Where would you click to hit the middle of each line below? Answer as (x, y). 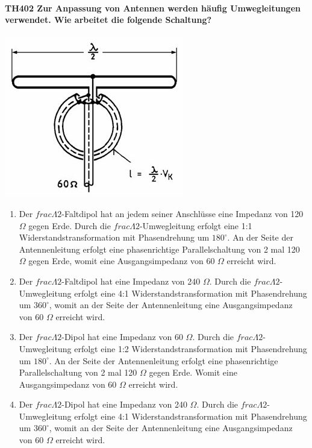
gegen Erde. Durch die (70, 225)
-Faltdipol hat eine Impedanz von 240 (131, 281)
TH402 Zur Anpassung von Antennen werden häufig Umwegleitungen (153, 8)
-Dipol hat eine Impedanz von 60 (122, 337)
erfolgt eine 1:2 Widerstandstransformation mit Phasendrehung (191, 348)
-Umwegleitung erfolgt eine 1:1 (196, 225)
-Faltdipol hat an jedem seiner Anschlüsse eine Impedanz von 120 (183, 213)
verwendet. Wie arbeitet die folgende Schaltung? (108, 20)
